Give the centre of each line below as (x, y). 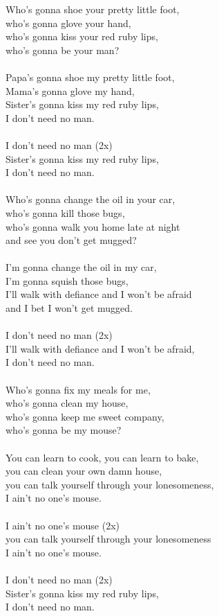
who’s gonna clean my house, (67, 403)
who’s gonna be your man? (63, 50)
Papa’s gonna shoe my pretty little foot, (90, 77)
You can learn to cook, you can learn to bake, (102, 457)
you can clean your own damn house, (84, 471)
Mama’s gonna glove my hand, (70, 90)
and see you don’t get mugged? (71, 240)
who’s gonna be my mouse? (64, 430)
